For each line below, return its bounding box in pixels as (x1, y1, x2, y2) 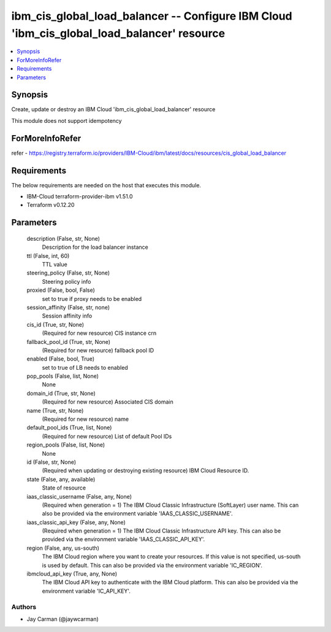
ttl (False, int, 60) (26, 252, 70, 259)
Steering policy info (42, 278, 91, 285)
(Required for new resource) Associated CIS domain (42, 398, 174, 405)
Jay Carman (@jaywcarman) (26, 615, 99, 623)
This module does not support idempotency (11, 117, 122, 124)
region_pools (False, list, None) (26, 441, 105, 448)
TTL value (42, 260, 67, 268)
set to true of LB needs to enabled (42, 364, 128, 371)
